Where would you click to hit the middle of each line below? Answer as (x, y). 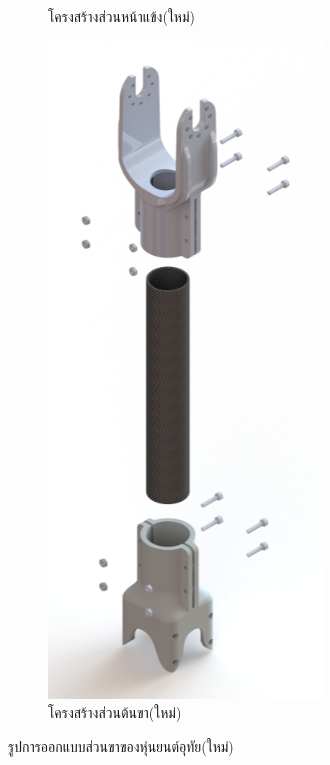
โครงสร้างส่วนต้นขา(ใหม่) (115, 712)
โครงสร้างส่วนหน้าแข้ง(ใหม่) (121, 16)
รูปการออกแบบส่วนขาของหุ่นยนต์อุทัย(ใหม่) (121, 745)
